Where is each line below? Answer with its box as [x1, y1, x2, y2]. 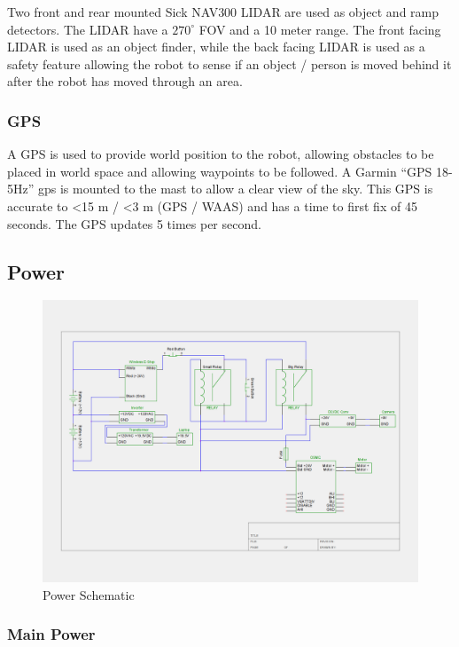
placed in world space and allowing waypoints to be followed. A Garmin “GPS [7, 162, 432, 180]
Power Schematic [43, 585, 135, 604]
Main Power [7, 623, 96, 645]
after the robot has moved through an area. [7, 72, 243, 91]
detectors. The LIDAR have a [7, 20, 168, 38]
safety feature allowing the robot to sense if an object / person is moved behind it [7, 54, 452, 73]
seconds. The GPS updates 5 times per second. [7, 214, 261, 233]
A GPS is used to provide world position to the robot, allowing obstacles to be [7, 145, 434, 163]
